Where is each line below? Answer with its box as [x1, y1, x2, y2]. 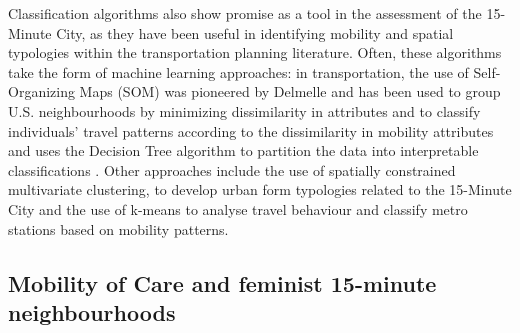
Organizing [8, 81, 75, 102]
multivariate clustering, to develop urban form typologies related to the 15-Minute [8, 179, 512, 200]
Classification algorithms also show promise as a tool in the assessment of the [8, 3, 482, 23]
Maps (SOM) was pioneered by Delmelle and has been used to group [79, 81, 501, 102]
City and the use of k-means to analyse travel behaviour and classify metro [8, 198, 468, 219]
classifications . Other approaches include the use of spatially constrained [8, 159, 456, 180]
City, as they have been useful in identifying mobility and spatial [56, 22, 454, 43]
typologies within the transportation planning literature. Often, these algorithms [8, 42, 502, 63]
